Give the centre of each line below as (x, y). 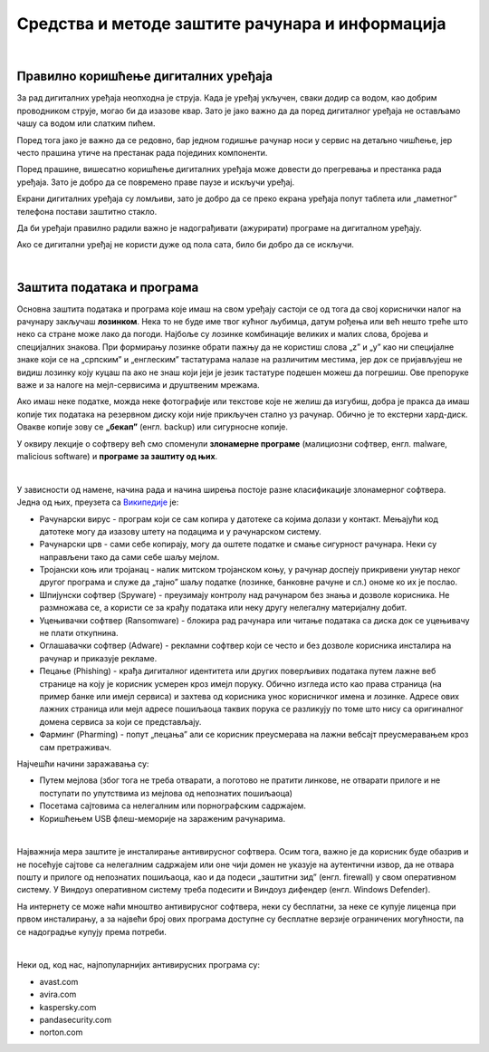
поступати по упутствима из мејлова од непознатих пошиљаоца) (166, 793)
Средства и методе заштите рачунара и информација (232, 24)
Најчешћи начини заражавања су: (83, 763)
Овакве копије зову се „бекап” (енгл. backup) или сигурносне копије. (153, 427)
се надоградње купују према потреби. (91, 931)
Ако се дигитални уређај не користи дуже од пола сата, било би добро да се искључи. (186, 245)
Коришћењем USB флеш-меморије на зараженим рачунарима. (162, 818)
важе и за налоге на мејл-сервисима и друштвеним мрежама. (138, 385)
